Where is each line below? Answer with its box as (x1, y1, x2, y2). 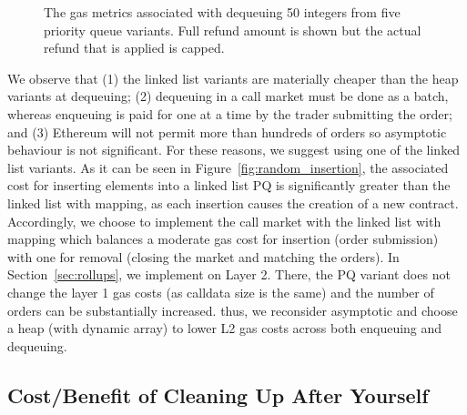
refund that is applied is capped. (44, 38, 225, 57)
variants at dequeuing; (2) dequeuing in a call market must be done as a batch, (7, 86, 449, 106)
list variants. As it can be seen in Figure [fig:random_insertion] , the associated (7, 157, 449, 177)
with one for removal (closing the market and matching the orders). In (7, 247, 400, 266)
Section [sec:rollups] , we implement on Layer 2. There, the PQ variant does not (7, 265, 451, 284)
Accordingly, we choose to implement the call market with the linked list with (7, 211, 442, 230)
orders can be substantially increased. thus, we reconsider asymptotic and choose (7, 300, 458, 319)
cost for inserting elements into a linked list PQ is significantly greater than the (7, 176, 451, 195)
